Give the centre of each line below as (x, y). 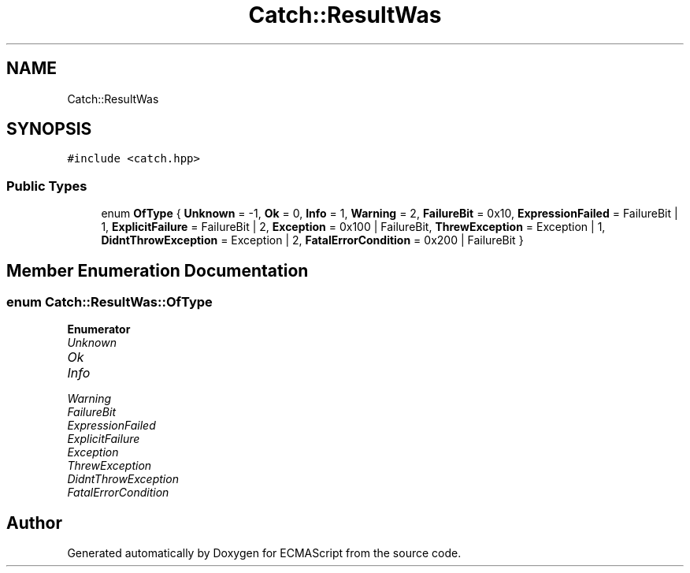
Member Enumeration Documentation (158, 270)
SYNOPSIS (49, 129)
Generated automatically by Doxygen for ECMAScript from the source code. (264, 553)
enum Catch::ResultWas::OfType (109, 302)
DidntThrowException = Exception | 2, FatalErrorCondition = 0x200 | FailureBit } (312, 240)
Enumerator (99, 329)
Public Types (47, 186)
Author (34, 523)
